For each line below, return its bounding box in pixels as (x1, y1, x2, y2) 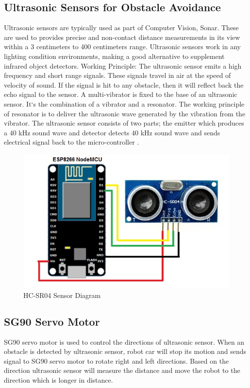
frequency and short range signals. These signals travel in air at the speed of (4, 70, 231, 80)
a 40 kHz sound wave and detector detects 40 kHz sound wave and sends (4, 127, 220, 137)
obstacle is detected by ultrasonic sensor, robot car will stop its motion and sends (4, 346, 246, 356)
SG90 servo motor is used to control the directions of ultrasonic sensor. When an (4, 336, 245, 347)
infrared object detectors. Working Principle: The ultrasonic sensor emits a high (4, 60, 242, 71)
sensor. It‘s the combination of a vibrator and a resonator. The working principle (4, 98, 245, 109)
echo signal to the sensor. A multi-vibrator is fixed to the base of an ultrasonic (4, 89, 237, 99)
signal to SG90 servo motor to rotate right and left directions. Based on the (4, 355, 229, 366)
